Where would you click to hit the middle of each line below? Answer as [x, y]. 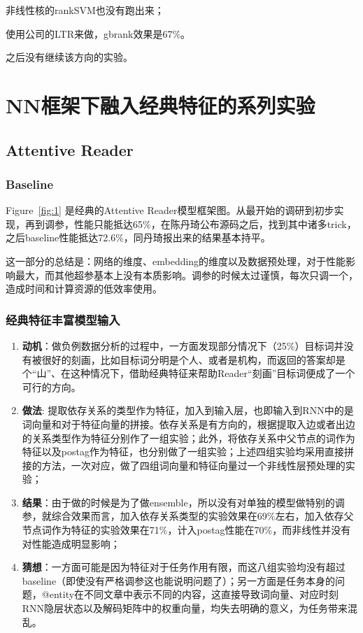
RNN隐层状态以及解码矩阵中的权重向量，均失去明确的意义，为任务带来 [185, 608]
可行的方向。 [51, 386]
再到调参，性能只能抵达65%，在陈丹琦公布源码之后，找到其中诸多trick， [191, 223]
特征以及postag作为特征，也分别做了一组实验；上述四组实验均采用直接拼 [188, 451]
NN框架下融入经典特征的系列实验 [161, 105]
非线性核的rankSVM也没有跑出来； [85, 10]
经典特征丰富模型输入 [63, 319]
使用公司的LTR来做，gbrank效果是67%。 [98, 33]
